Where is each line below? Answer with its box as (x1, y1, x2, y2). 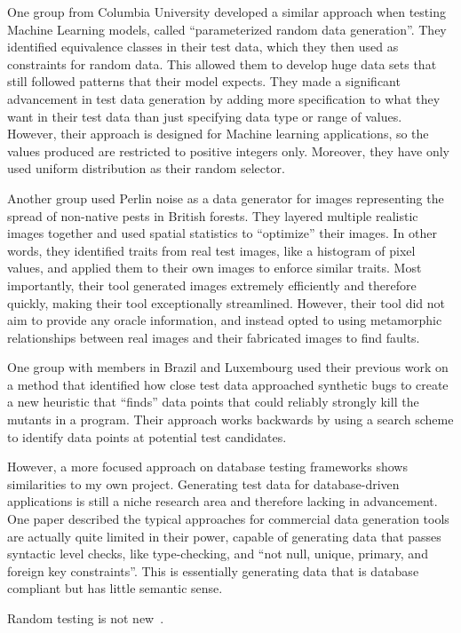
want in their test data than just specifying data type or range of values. (7, 107, 402, 125)
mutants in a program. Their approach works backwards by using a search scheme (7, 410, 454, 429)
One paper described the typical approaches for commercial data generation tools (7, 510, 449, 528)
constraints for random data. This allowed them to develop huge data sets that (7, 54, 437, 73)
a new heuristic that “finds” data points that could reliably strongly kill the (7, 392, 419, 411)
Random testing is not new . (7, 609, 164, 627)
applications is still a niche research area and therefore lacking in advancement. (7, 492, 438, 510)
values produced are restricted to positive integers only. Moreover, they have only (7, 141, 449, 160)
